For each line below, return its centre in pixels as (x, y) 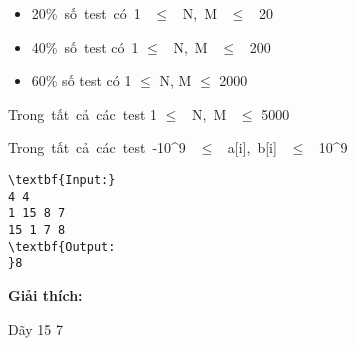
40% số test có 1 (85, 46)
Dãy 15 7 (36, 328)
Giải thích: (45, 294)
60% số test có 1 (81, 80)
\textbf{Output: (62, 246)
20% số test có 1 (86, 13)
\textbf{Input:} (62, 179)
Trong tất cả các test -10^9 (97, 147)
